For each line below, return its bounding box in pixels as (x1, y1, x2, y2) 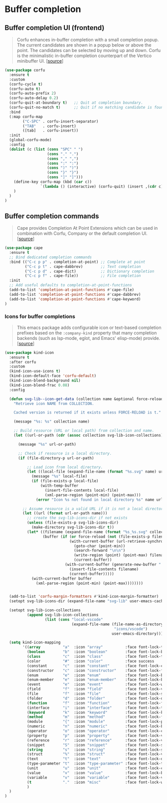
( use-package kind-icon (4, 350, 54, 355)
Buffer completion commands (4, 212, 99, 220)
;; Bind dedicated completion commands (9, 254, 92, 260)
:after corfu (9, 359, 36, 364)
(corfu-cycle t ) (9, 82, 43, 87)
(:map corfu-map (9, 114, 43, 119)
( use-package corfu (4, 68, 45, 73)
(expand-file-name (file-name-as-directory (71, 622, 164, 627)
